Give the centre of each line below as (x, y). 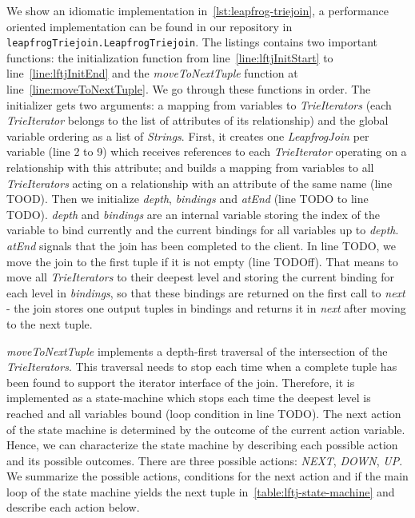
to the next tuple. (50, 323)
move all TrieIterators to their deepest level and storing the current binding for (201, 277)
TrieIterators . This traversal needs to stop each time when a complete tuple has (202, 367)
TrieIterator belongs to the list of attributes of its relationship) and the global (198, 120)
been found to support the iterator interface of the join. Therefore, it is (181, 382)
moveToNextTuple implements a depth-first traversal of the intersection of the (197, 351)
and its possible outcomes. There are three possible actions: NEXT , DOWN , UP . (205, 460)
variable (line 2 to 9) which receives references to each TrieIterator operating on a (207, 151)
